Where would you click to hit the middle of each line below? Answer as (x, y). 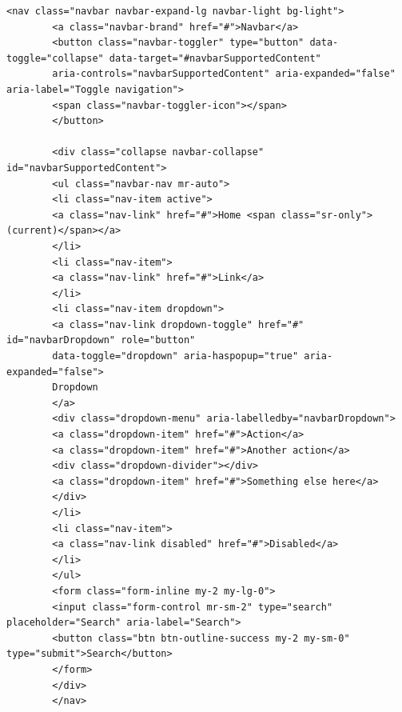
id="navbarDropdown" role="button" (101, 340)
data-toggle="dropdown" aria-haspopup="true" (175, 356)
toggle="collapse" (55, 58)
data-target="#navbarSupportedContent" (215, 58)
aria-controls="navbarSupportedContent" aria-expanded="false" (224, 74)
